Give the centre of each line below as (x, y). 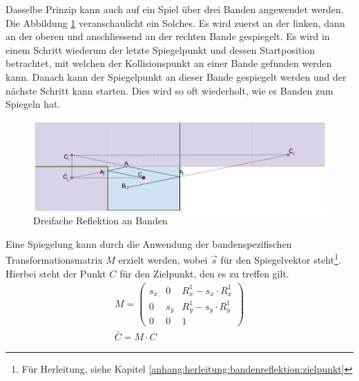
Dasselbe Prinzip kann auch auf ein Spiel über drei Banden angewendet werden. (175, 9)
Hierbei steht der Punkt (56, 273)
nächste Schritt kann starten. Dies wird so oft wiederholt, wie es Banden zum (169, 90)
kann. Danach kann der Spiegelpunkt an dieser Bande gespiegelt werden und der (176, 76)
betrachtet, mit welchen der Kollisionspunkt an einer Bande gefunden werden (169, 63)
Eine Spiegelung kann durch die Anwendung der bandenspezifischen (149, 243)
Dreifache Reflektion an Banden (100, 221)
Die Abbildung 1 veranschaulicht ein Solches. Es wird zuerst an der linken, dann (175, 22)
